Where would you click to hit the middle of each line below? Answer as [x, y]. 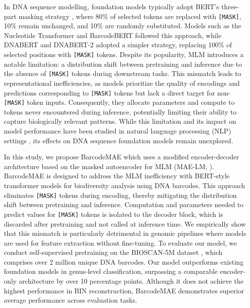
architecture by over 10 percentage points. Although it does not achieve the [131, 281]
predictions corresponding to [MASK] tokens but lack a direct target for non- [117, 92]
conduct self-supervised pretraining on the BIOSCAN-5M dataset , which [113, 252]
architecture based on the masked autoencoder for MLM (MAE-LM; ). [109, 166]
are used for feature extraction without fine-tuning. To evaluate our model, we [121, 242]
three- [230, 6]
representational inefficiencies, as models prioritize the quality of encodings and [122, 83]
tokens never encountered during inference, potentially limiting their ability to [120, 111]
